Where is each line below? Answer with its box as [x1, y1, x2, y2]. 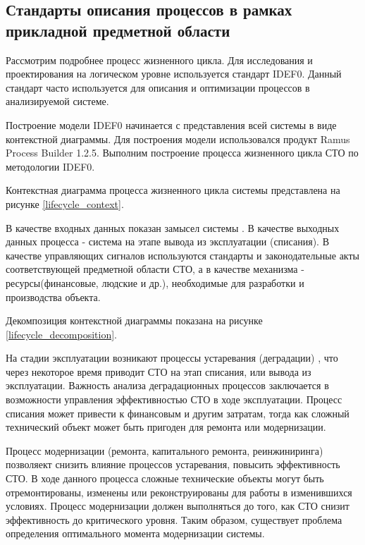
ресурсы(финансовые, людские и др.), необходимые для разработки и [6, 275, 304, 290]
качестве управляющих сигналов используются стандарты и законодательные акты [6, 247, 360, 262]
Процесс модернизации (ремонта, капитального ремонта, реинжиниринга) [6, 443, 323, 458]
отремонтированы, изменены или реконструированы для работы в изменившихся [6, 484, 352, 499]
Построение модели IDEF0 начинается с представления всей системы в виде [6, 117, 337, 132]
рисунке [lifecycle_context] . [6, 196, 124, 211]
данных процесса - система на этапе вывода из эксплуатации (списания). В [6, 234, 329, 249]
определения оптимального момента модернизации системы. [6, 526, 265, 541]
